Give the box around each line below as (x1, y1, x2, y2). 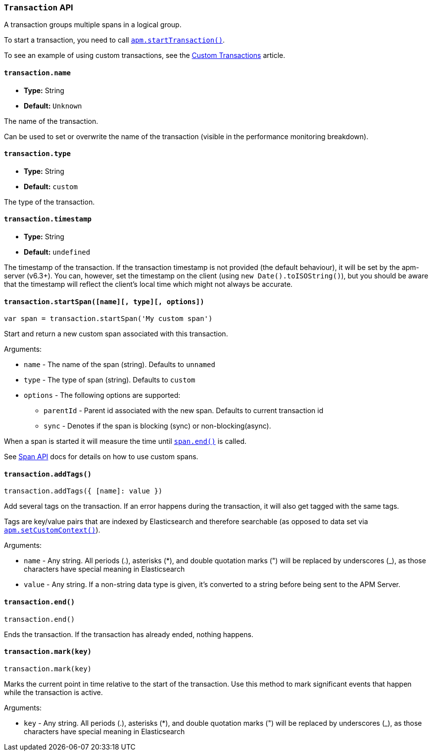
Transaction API (4, 2, 73, 12)
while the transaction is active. (4, 688, 103, 697)
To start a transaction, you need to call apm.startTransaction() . (4, 36, 225, 45)
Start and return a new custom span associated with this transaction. (4, 329, 228, 338)
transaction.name (4, 68, 71, 77)
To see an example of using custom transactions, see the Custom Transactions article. (4, 51, 286, 60)
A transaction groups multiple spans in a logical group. (4, 20, 182, 29)
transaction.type (4, 150, 71, 158)
